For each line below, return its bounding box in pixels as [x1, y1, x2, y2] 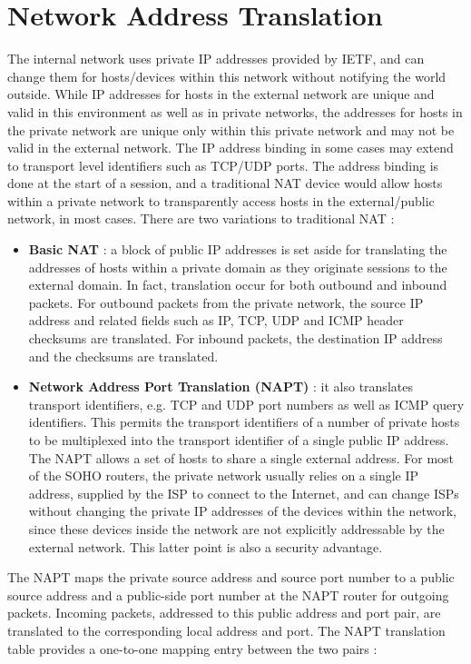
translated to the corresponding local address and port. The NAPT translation [7, 620, 446, 639]
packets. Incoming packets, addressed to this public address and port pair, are [7, 603, 441, 622]
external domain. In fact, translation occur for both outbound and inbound [28, 275, 447, 294]
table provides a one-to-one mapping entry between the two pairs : [7, 639, 378, 658]
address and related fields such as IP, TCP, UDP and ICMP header [28, 311, 404, 330]
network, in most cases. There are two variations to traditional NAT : [7, 209, 395, 228]
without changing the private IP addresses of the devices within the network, [28, 501, 456, 520]
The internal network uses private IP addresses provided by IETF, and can [7, 49, 425, 68]
